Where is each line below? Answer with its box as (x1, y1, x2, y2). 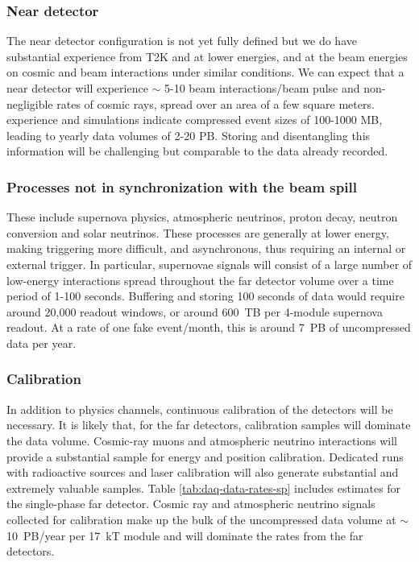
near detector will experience (6, 80, 148, 96)
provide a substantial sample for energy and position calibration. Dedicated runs (6, 448, 404, 465)
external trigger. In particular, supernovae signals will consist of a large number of (6, 255, 413, 272)
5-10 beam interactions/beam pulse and (164, 80, 360, 96)
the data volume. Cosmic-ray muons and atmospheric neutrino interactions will (6, 432, 398, 448)
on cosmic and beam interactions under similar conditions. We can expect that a (6, 64, 404, 81)
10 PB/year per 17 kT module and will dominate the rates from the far (6, 527, 363, 543)
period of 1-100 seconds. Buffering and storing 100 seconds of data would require (6, 287, 404, 304)
